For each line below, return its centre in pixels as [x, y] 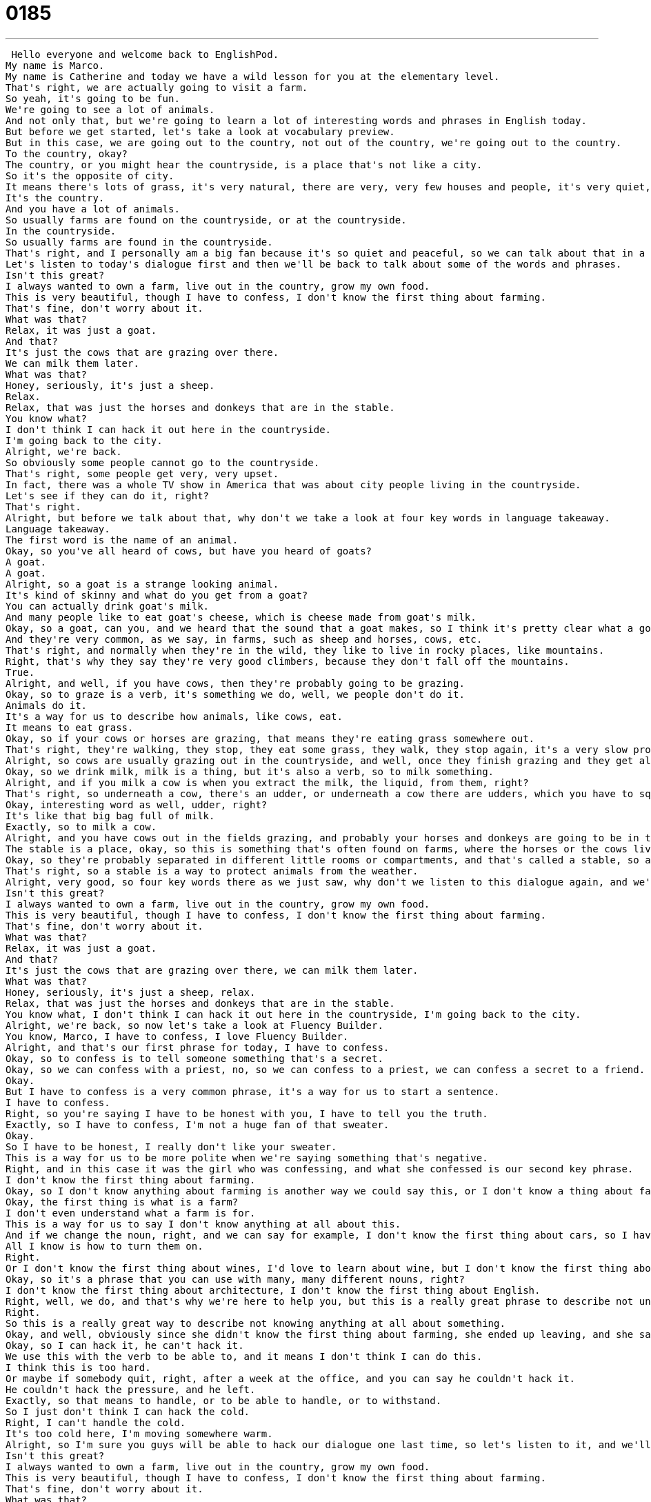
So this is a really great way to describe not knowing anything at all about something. [256, 1323]
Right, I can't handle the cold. [96, 1422]
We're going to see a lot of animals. [110, 109]
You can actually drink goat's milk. [108, 606]
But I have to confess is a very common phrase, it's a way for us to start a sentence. [253, 1091]
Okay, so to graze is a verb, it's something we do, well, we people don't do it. [235, 694]
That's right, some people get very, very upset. [142, 473]
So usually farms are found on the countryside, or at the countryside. [206, 220]
